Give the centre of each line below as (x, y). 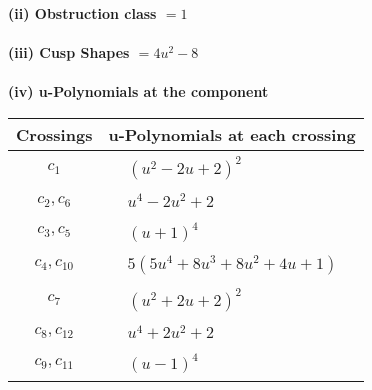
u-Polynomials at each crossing (232, 134)
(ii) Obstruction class (82, 13)
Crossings (54, 134)
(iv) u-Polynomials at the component (138, 91)
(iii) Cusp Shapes (69, 52)
